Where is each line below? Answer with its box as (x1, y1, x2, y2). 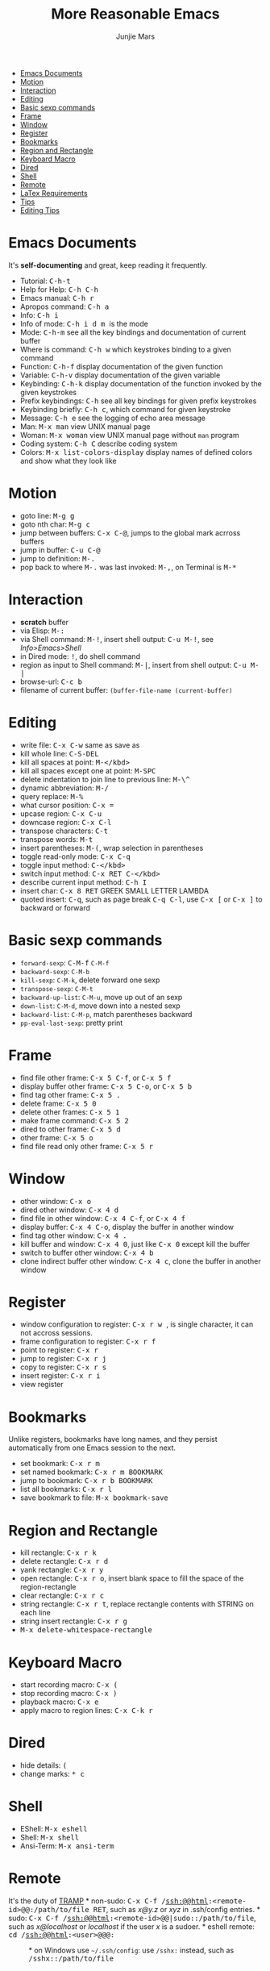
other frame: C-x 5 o (19, 1132, 94, 1142)
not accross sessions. (19, 1328, 93, 1338)
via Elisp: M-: (19, 626, 65, 635)
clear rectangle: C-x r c (19, 1590, 105, 1601)
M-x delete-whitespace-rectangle (19, 1626, 153, 1635)
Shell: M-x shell (19, 1832, 79, 1843)
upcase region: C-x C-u (19, 808, 102, 819)
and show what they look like (19, 456, 117, 465)
